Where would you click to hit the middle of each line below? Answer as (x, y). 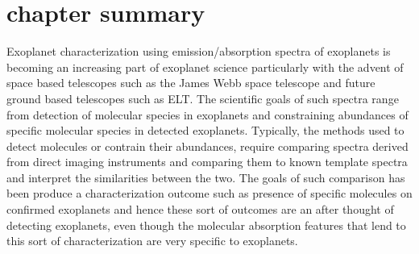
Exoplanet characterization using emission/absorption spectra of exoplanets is (199, 51)
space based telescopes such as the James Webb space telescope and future (191, 83)
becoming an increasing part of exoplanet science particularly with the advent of (205, 67)
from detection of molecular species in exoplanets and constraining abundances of (207, 114)
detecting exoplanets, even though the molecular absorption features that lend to (206, 225)
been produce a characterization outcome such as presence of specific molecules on (209, 193)
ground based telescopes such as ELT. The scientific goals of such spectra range (203, 98)
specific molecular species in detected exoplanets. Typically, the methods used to (205, 130)
